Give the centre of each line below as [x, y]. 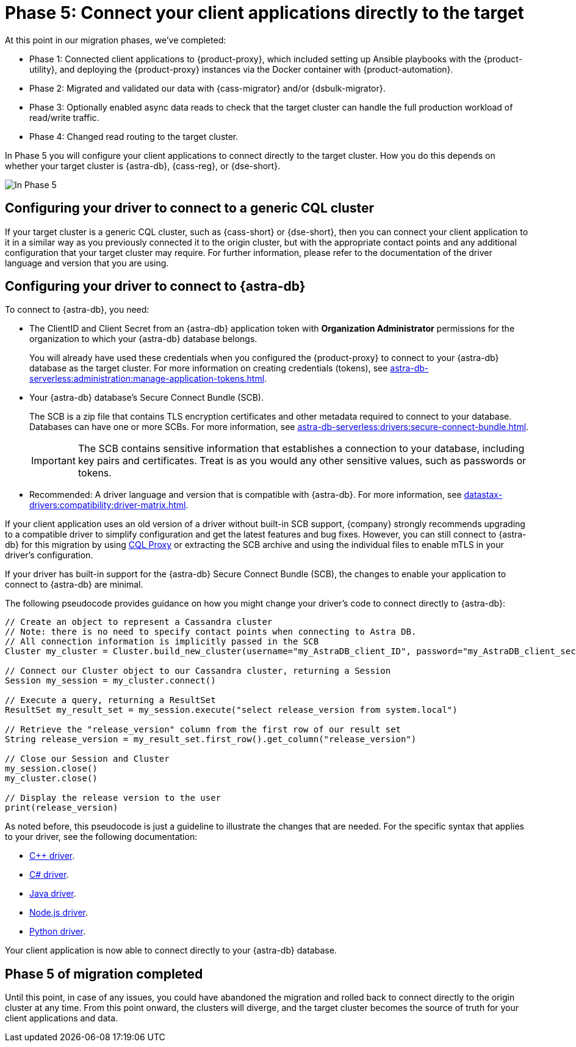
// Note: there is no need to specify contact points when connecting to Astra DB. [211, 632]
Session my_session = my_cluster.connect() [110, 681]
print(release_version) [62, 808]
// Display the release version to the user [113, 798]
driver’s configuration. [49, 555]
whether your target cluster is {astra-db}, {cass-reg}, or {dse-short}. [143, 166]
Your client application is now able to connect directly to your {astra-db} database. [171, 950]
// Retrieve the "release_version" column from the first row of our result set [203, 730]
